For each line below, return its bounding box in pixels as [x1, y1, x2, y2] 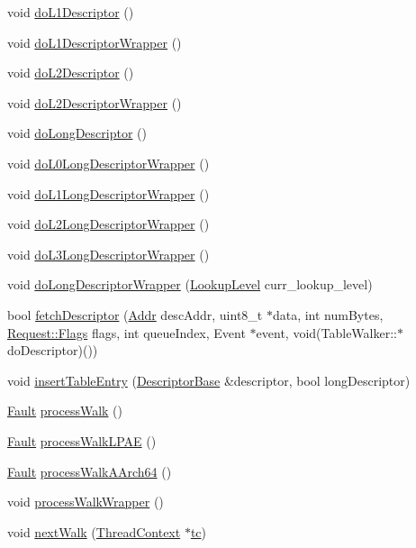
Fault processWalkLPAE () [7, 431, 157, 450]
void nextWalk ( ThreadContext [7, 522, 181, 541]
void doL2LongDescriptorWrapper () [7, 215, 210, 233]
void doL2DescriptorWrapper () [7, 93, 182, 112]
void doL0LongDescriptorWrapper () [7, 153, 210, 172]
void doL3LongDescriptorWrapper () [7, 244, 210, 263]
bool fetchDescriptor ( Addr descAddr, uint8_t [7, 305, 263, 324]
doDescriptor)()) [7, 341, 98, 360]
